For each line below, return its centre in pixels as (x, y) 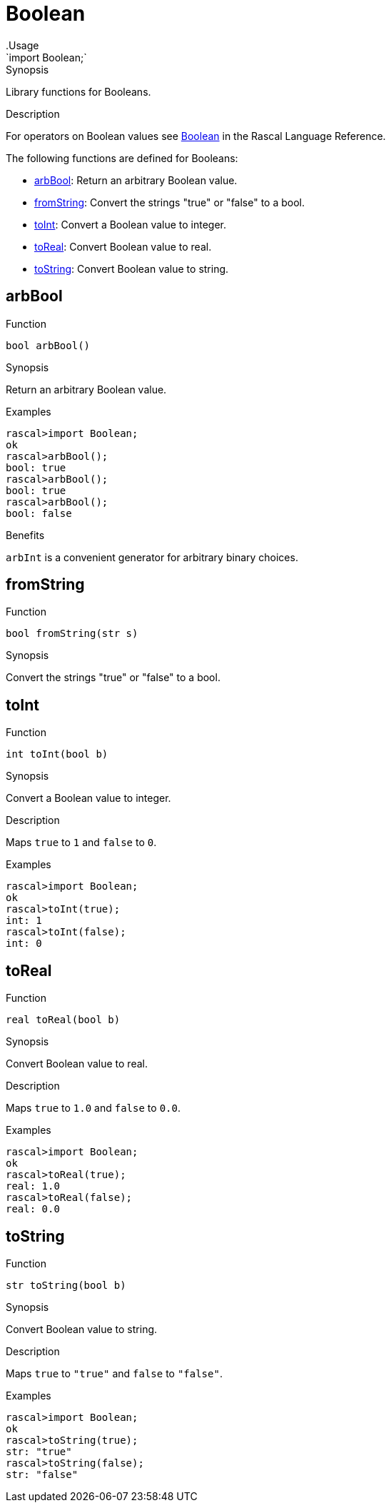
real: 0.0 (33, 1209)
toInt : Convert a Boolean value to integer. (131, 224)
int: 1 (24, 921)
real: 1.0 (33, 1186)
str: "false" (42, 1474)
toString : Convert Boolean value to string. (132, 268)
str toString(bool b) (66, 1285)
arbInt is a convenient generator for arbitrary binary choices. (152, 557)
